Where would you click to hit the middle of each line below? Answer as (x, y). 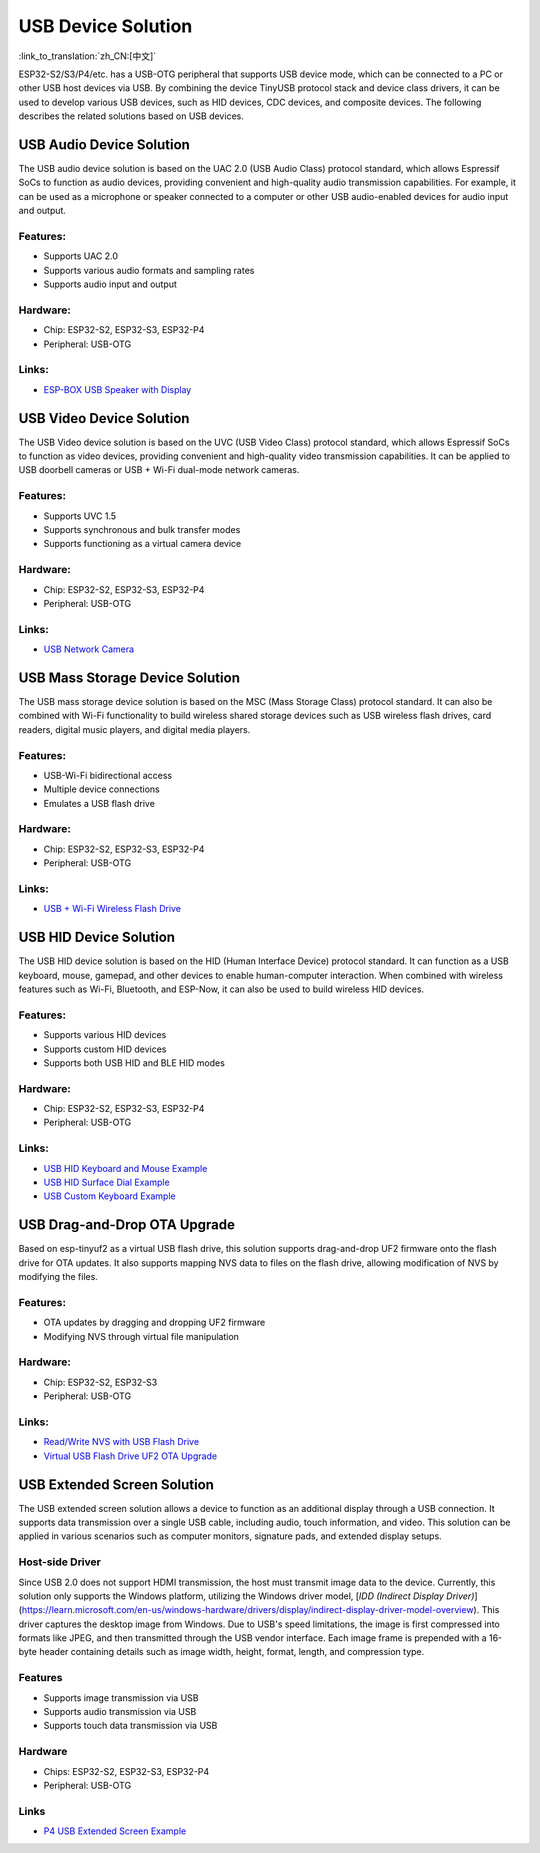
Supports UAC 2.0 (81, 256)
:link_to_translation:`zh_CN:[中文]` (87, 56)
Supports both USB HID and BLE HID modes (134, 1062)
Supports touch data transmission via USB (130, 1726)
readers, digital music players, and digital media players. (134, 729)
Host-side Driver (60, 1562)
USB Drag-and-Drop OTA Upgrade (126, 1225)
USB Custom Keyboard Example (109, 1196)
